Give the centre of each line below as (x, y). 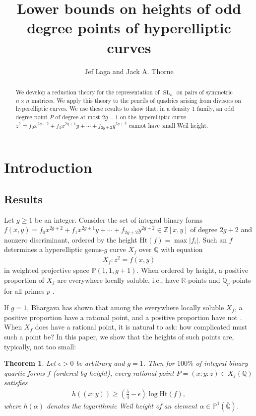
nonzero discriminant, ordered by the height (71, 239)
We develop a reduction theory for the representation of (88, 92)
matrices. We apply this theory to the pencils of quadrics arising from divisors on (136, 100)
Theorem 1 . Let (30, 363)
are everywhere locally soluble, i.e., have (118, 280)
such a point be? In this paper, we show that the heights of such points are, (119, 336)
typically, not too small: (40, 346)
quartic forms (24, 373)
